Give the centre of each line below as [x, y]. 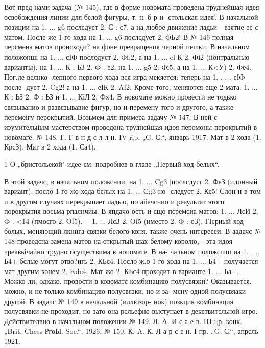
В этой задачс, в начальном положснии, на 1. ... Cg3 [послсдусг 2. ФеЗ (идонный [131, 181]
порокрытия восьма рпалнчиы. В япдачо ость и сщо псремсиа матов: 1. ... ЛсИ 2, [131, 211]
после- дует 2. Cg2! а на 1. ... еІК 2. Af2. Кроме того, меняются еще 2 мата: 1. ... [131, 86]
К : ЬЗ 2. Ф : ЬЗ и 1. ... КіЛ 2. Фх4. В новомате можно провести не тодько [121, 97]
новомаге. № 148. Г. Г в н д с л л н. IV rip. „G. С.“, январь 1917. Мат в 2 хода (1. [133, 136]
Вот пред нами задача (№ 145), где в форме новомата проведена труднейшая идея [132, 7]
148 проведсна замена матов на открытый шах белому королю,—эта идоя [118, 241]
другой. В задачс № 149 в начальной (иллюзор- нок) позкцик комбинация [119, 301]
